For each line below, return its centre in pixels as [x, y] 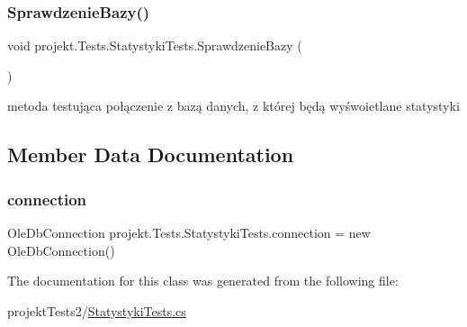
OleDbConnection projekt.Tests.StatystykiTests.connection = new [189, 232]
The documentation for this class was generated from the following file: [203, 281]
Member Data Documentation [151, 154]
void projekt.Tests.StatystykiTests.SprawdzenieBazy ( [155, 45]
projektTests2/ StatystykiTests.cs [97, 310]
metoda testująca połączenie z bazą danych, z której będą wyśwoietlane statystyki [233, 106]
